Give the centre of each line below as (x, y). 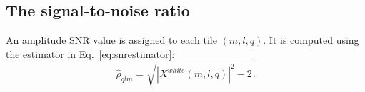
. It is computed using (311, 40)
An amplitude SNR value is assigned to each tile (111, 40)
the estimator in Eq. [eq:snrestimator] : (90, 53)
